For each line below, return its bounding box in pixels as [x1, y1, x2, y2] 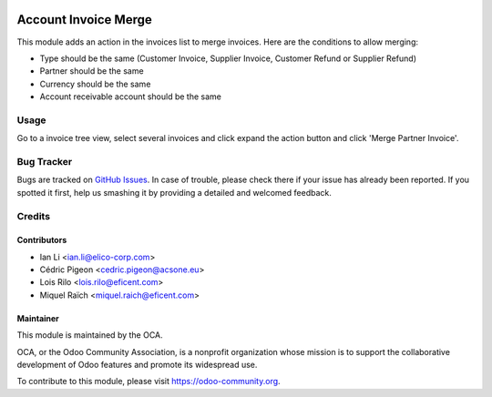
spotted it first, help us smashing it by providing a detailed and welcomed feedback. [16, 187, 332, 198]
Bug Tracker [16, 155, 73, 168]
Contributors [16, 235, 67, 246]
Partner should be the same [39, 66, 145, 76]
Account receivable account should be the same [39, 91, 222, 102]
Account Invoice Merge [16, 12, 152, 27]
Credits [16, 209, 50, 222]
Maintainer [16, 312, 59, 323]
